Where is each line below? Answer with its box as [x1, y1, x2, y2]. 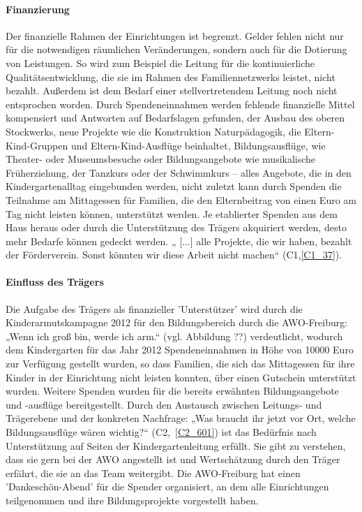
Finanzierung [6, 1, 70, 16]
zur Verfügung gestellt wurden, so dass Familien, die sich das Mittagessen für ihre [6, 356, 355, 371]
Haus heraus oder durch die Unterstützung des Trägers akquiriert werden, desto [6, 220, 347, 235]
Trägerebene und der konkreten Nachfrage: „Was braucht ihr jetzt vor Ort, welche [6, 411, 356, 425]
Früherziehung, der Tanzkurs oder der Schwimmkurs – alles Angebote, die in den [6, 165, 352, 180]
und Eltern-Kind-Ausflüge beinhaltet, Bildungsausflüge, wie [70, 138, 326, 152]
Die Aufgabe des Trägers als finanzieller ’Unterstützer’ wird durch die [6, 301, 303, 316]
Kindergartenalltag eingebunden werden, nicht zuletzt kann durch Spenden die [6, 179, 342, 193]
